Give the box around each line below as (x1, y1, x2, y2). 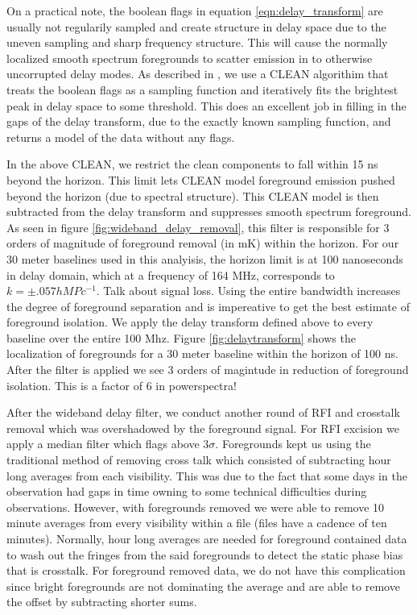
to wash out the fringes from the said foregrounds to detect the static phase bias (6, 546, 403, 563)
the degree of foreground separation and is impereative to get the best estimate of (6, 297, 410, 314)
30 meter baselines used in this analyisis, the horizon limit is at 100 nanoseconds (6, 250, 403, 267)
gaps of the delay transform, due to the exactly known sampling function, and (6, 113, 391, 130)
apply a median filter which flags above (6, 435, 200, 452)
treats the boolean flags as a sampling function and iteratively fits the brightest (6, 81, 398, 98)
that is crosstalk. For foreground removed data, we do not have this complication (6, 562, 406, 579)
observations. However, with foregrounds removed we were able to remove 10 (6, 498, 385, 515)
